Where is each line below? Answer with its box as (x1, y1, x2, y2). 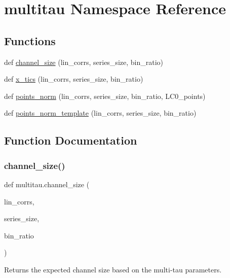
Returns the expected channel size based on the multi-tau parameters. (4, 264, 222, 274)
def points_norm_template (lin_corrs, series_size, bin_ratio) (4, 108, 197, 118)
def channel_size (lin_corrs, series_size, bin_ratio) (4, 56, 163, 67)
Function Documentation (4, 132, 137, 148)
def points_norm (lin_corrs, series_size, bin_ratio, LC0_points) (4, 90, 206, 101)
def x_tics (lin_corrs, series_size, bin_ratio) (4, 74, 143, 84)
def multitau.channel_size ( (4, 179, 90, 189)
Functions (4, 32, 56, 48)
